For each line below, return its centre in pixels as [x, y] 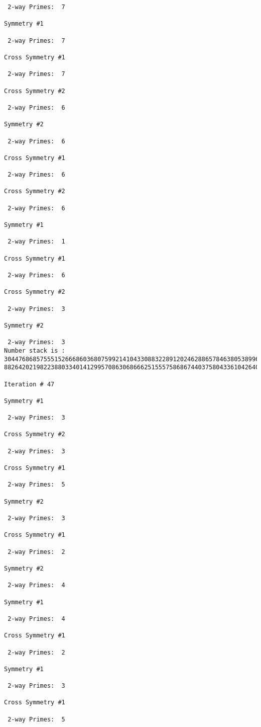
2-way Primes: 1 [36, 242]
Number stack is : [35, 350]
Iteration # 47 [29, 384]
